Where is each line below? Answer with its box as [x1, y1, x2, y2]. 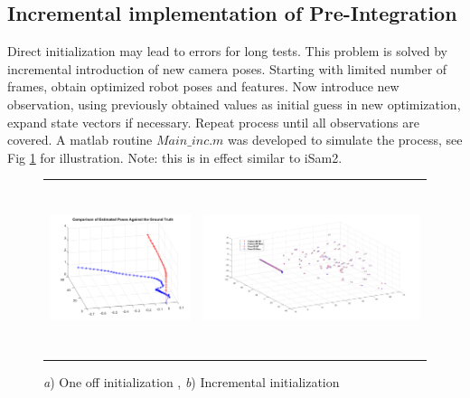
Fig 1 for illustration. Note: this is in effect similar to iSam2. [7, 147, 343, 166]
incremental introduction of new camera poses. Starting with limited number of [7, 59, 447, 78]
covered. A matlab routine [7, 130, 153, 149]
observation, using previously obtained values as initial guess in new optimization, [7, 94, 461, 113]
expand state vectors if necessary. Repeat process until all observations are [7, 112, 419, 131]
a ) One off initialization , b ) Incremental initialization [43, 373, 340, 392]
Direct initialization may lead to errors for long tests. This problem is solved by [7, 42, 447, 61]
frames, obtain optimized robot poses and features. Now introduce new [7, 77, 399, 96]
